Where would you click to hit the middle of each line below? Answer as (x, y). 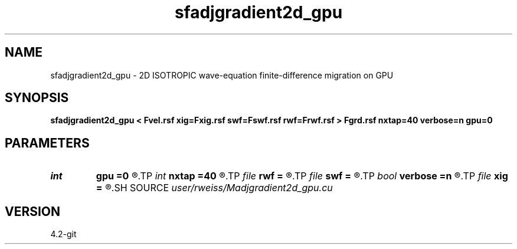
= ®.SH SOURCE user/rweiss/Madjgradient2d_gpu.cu (214, 188)
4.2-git (63, 234)
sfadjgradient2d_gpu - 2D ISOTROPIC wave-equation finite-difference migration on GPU (222, 75)
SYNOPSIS (37, 98)
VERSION (33, 211)
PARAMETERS (47, 143)
